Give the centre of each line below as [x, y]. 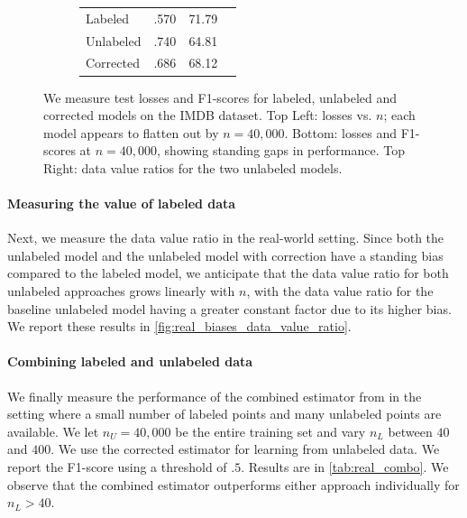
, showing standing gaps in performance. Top [281, 150]
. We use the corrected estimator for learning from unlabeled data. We [245, 449]
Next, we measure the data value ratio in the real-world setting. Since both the [226, 238]
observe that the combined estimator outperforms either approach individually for [233, 484]
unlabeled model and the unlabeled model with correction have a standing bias [225, 255]
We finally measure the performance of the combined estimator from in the [215, 396]
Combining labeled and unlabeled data [130, 361]
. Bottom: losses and [340, 132]
